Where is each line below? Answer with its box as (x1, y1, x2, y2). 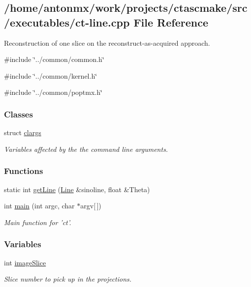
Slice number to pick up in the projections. (4, 274, 132, 284)
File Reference (133, 14, 208, 29)
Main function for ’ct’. (4, 217, 71, 227)
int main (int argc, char (4, 201, 75, 211)
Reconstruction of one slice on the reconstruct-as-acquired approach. (4, 37, 210, 48)
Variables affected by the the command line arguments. (4, 143, 168, 154)
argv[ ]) (80, 201, 101, 211)
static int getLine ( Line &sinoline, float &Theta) (4, 184, 150, 194)
